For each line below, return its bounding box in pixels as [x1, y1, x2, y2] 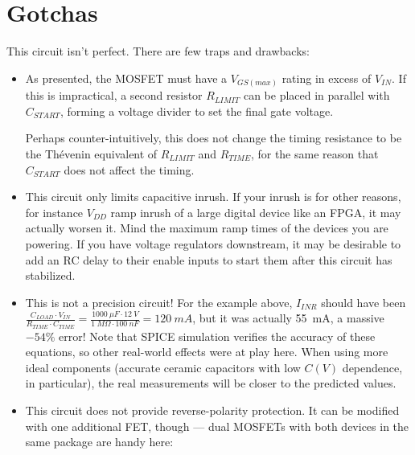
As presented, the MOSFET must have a [25, 69, 228, 86]
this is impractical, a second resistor [25, 87, 203, 104]
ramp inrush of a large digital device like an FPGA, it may [110, 203, 401, 220]
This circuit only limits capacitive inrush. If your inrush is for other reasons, [25, 188, 401, 205]
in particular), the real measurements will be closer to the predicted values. [25, 375, 397, 391]
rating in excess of [281, 69, 372, 86]
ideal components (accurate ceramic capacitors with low [25, 359, 301, 375]
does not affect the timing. [64, 161, 195, 178]
